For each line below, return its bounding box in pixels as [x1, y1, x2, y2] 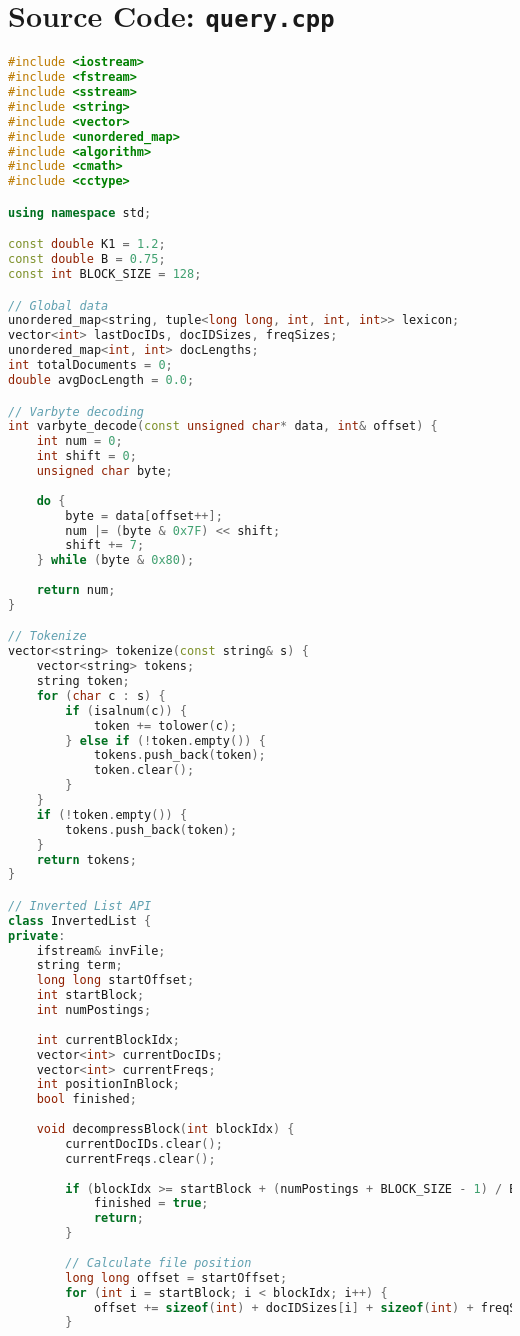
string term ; [36, 958, 123, 973]
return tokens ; [36, 852, 137, 867]
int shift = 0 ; [36, 449, 137, 464]
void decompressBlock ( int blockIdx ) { [36, 1122, 295, 1137]
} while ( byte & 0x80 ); [36, 553, 195, 568]
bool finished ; [36, 1092, 137, 1107]
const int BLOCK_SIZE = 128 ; [8, 267, 202, 282]
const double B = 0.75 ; [8, 252, 166, 267]
